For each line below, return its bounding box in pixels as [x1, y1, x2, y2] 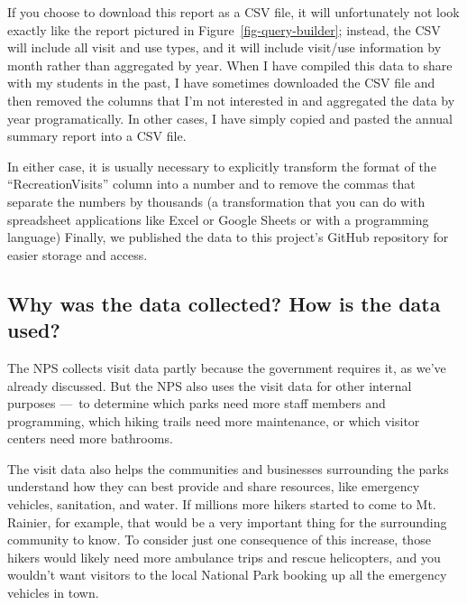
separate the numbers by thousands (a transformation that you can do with [7, 191, 426, 210]
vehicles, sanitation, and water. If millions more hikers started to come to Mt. [7, 495, 436, 514]
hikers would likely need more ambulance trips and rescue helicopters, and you [7, 547, 441, 566]
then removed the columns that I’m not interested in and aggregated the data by [7, 90, 455, 109]
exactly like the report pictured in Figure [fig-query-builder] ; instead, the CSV [7, 20, 441, 39]
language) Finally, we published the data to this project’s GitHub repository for [7, 228, 449, 247]
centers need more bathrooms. [7, 429, 173, 448]
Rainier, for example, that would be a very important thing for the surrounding [7, 512, 447, 531]
